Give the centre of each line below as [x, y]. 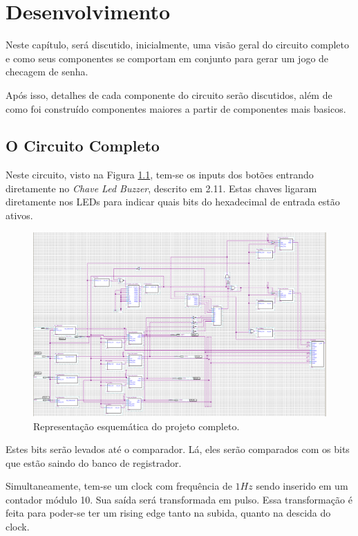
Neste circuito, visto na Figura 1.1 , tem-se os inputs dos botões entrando [160, 175]
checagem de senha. [47, 72]
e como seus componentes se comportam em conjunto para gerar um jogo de [167, 58]
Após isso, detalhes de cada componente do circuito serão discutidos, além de [169, 94]
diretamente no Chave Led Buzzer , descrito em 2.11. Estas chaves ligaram [161, 188]
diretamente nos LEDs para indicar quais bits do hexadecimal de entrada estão [173, 202]
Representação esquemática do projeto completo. [136, 426]
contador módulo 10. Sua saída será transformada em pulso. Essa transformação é [179, 499]
